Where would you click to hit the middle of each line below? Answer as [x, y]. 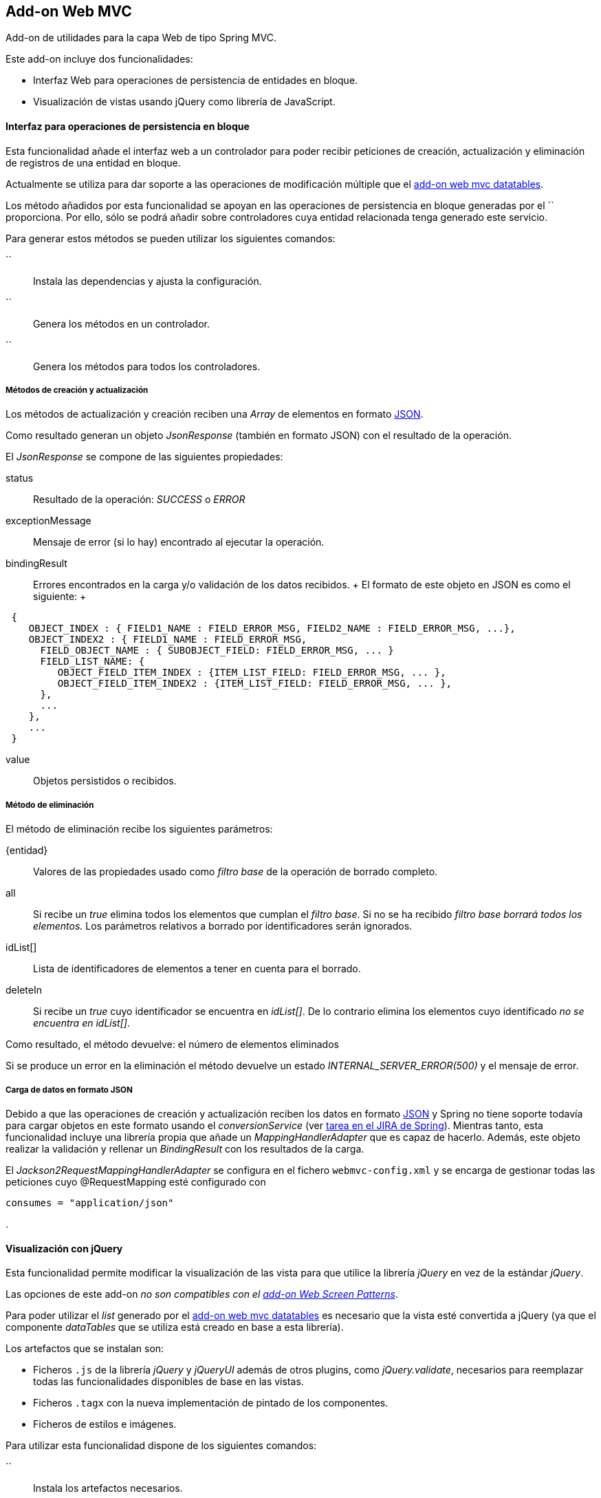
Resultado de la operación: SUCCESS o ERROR [139, 500]
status [20, 478]
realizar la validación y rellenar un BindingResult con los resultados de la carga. [185, 1148]
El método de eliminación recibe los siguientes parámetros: [139, 829]
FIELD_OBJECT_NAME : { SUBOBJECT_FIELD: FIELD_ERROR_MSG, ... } [217, 651]
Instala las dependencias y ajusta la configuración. [147, 281]
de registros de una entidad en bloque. [93, 162]
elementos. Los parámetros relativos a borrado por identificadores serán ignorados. [223, 926]
